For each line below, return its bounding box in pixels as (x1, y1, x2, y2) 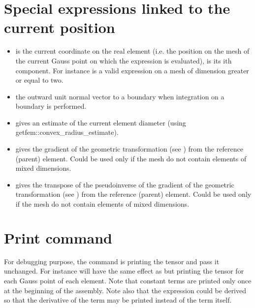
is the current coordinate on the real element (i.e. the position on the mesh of (15, 46, 250, 56)
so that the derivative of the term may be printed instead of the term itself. (4, 295, 232, 305)
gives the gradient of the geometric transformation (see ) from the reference (15, 144, 243, 154)
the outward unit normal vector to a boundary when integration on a (15, 91, 224, 101)
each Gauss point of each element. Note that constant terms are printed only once (4, 275, 252, 285)
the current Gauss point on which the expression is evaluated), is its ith (15, 55, 232, 65)
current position (4, 17, 115, 37)
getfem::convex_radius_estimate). (15, 127, 119, 137)
